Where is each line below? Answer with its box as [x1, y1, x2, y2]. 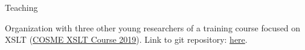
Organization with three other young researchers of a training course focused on [5, 21, 301, 34]
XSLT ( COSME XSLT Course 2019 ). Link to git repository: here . [5, 33, 248, 46]
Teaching [5, 1, 38, 13]
